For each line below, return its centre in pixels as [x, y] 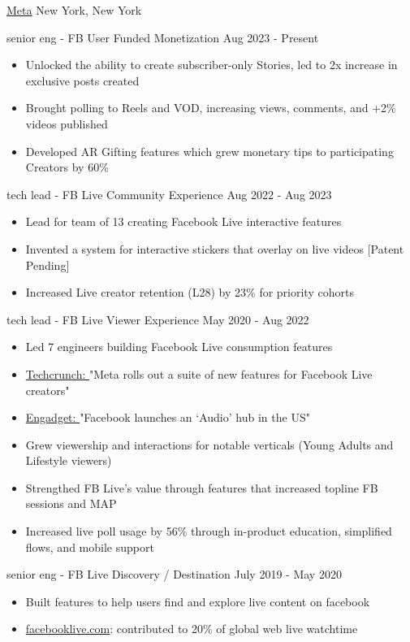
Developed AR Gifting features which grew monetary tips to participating [209, 151]
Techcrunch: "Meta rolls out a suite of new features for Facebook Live [199, 373]
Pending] [47, 265]
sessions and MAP [71, 503]
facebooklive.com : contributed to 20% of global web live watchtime [192, 629]
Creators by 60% [67, 167]
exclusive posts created [82, 80]
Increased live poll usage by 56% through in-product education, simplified [209, 531]
